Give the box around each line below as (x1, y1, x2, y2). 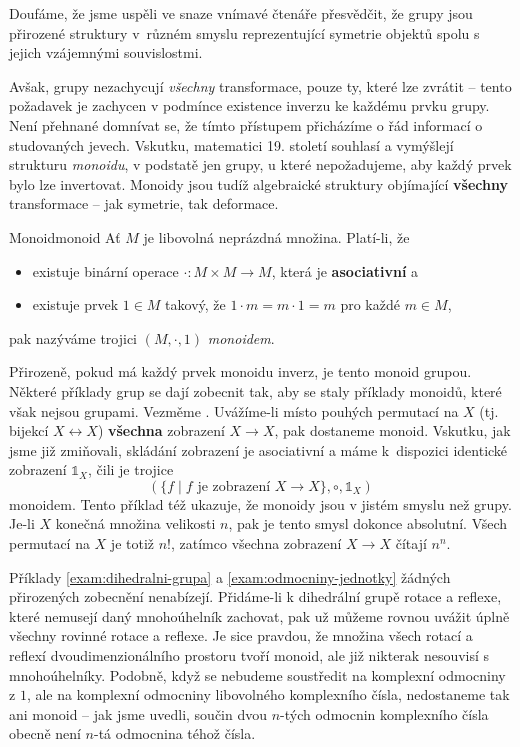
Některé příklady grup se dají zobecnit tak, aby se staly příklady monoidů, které (9, 380, 502, 401)
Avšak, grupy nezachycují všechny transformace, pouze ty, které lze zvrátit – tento (9, 75, 512, 96)
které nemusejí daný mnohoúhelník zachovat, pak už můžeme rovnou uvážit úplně (9, 605, 510, 626)
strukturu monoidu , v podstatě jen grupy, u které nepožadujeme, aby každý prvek (9, 154, 512, 175)
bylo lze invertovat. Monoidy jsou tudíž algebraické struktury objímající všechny (9, 173, 508, 194)
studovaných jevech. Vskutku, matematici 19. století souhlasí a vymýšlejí (9, 134, 454, 155)
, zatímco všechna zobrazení (171, 533, 342, 554)
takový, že (165, 294, 226, 315)
